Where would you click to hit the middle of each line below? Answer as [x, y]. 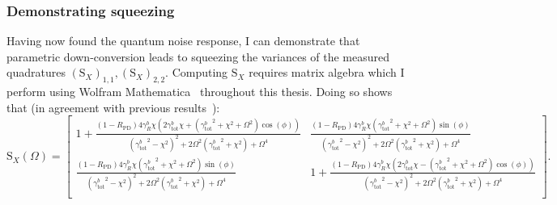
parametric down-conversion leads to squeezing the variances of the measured [198, 56]
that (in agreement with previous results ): [113, 107]
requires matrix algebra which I [327, 72]
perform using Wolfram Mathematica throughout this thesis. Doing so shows [200, 92]
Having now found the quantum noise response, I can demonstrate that [183, 41]
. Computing [197, 72]
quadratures [36, 72]
